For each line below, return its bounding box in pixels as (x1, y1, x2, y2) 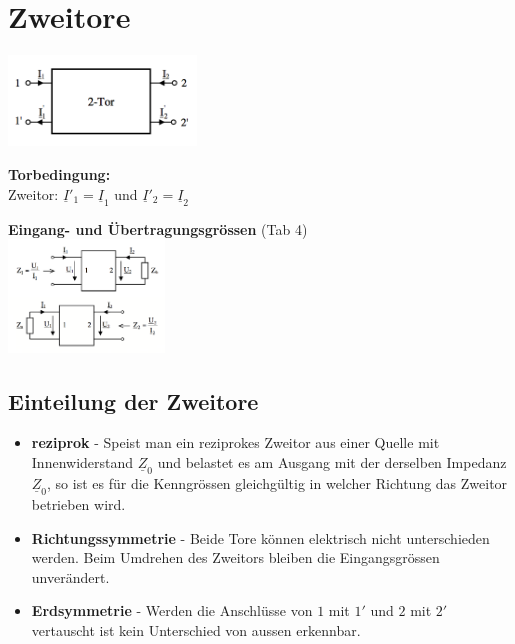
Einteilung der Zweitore (8, 385, 259, 416)
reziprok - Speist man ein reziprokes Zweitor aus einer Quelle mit (31, 432, 440, 453)
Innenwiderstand (31, 451, 134, 472)
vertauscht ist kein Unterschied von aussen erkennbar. (31, 619, 361, 640)
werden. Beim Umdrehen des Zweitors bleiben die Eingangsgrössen (31, 547, 440, 568)
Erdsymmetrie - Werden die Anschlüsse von (31, 600, 313, 621)
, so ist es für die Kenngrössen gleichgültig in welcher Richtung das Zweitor (47, 472, 508, 493)
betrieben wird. (31, 493, 126, 514)
